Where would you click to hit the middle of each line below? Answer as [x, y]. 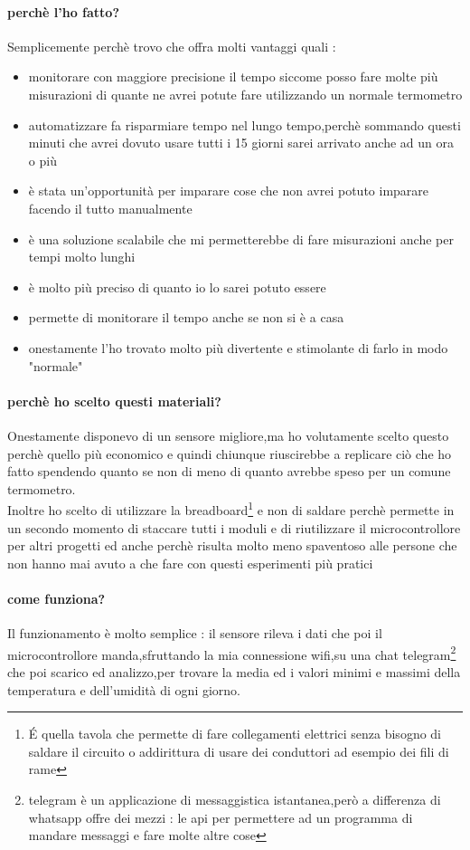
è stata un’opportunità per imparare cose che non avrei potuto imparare [229, 191]
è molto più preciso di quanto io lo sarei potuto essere [177, 287]
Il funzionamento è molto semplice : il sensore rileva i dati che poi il [195, 633]
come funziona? [56, 598]
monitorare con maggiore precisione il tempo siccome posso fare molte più [233, 76]
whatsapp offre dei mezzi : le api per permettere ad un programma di [221, 817]
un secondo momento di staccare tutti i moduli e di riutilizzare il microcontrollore [234, 527]
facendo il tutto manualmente [110, 208]
